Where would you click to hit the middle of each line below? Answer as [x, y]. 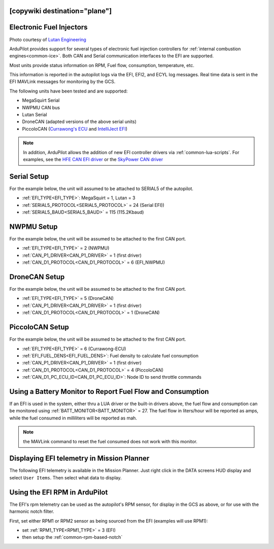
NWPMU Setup [33, 226]
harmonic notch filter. [32, 511]
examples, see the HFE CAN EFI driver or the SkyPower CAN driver [93, 159]
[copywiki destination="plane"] [61, 11]
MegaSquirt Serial [41, 100]
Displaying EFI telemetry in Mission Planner [79, 458]
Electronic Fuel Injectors [49, 27]
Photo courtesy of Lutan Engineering [48, 39]
